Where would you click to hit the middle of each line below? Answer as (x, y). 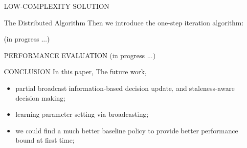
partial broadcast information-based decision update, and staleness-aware (125, 88)
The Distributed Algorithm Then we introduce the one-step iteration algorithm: (124, 22)
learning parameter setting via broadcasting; (82, 114)
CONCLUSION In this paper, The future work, (75, 72)
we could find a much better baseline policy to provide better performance (127, 130)
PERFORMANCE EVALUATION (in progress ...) (80, 55)
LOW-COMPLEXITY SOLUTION (57, 6)
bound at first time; (45, 140)
